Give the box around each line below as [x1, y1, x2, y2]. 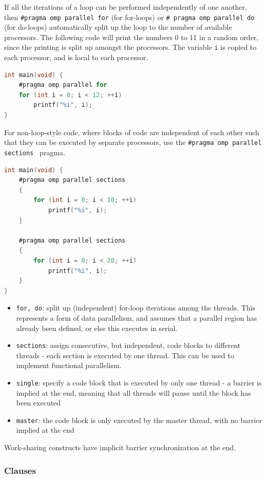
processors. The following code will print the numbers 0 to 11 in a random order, [4, 31, 259, 42]
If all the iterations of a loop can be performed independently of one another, [4, 2, 247, 12]
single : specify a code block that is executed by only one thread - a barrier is [16, 377, 262, 388]
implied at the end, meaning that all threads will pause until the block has [16, 387, 251, 398]
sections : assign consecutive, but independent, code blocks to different [16, 340, 241, 351]
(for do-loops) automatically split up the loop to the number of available [4, 22, 232, 32]
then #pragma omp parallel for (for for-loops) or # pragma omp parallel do [4, 11, 255, 22]
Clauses [4, 464, 36, 476]
